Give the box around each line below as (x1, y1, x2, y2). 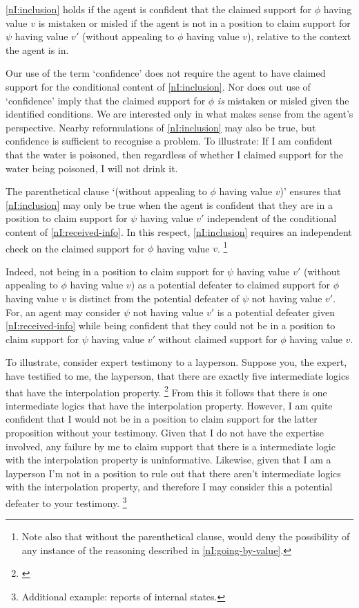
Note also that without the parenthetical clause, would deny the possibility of (21, 529, 350, 544)
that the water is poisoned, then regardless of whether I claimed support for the (6, 147, 344, 161)
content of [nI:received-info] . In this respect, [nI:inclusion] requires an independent (6, 224, 352, 239)
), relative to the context (247, 29, 351, 44)
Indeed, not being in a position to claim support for (6, 264, 224, 278)
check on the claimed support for (6, 241, 145, 255)
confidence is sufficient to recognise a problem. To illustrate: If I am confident (6, 133, 333, 148)
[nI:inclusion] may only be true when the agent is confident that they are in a (6, 197, 333, 212)
